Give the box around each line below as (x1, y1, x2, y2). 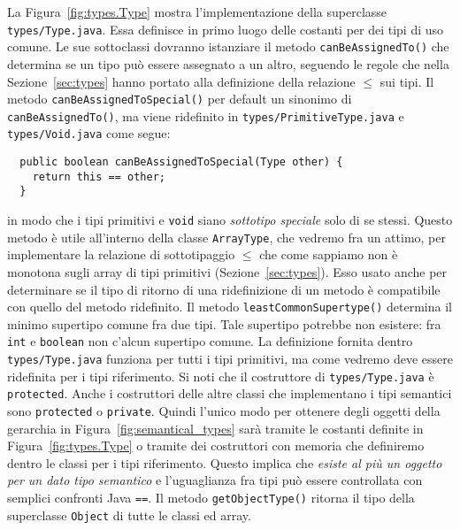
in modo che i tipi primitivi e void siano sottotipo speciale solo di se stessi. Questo (7, 211, 453, 229)
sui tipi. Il (379, 72, 434, 90)
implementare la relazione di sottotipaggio (7, 245, 235, 264)
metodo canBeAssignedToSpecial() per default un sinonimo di (7, 89, 352, 108)
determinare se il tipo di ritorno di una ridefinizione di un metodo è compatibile (7, 280, 441, 298)
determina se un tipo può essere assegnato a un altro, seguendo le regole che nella (7, 54, 449, 73)
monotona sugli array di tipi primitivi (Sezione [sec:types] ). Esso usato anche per (7, 262, 448, 280)
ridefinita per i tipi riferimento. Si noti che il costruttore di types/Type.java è (7, 366, 434, 385)
